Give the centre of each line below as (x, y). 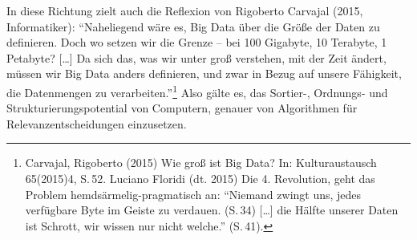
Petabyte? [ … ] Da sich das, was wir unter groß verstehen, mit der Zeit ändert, (196, 57)
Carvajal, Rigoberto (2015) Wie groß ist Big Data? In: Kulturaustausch (201, 163)
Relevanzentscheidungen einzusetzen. (97, 123)
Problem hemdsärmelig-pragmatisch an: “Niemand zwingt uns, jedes (193, 194)
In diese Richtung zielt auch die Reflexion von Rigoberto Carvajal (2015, (185, 10)
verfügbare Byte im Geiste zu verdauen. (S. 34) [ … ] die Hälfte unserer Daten (212, 210)
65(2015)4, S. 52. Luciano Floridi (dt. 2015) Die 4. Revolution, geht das (200, 178)
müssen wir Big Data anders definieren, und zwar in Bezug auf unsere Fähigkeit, (204, 73)
